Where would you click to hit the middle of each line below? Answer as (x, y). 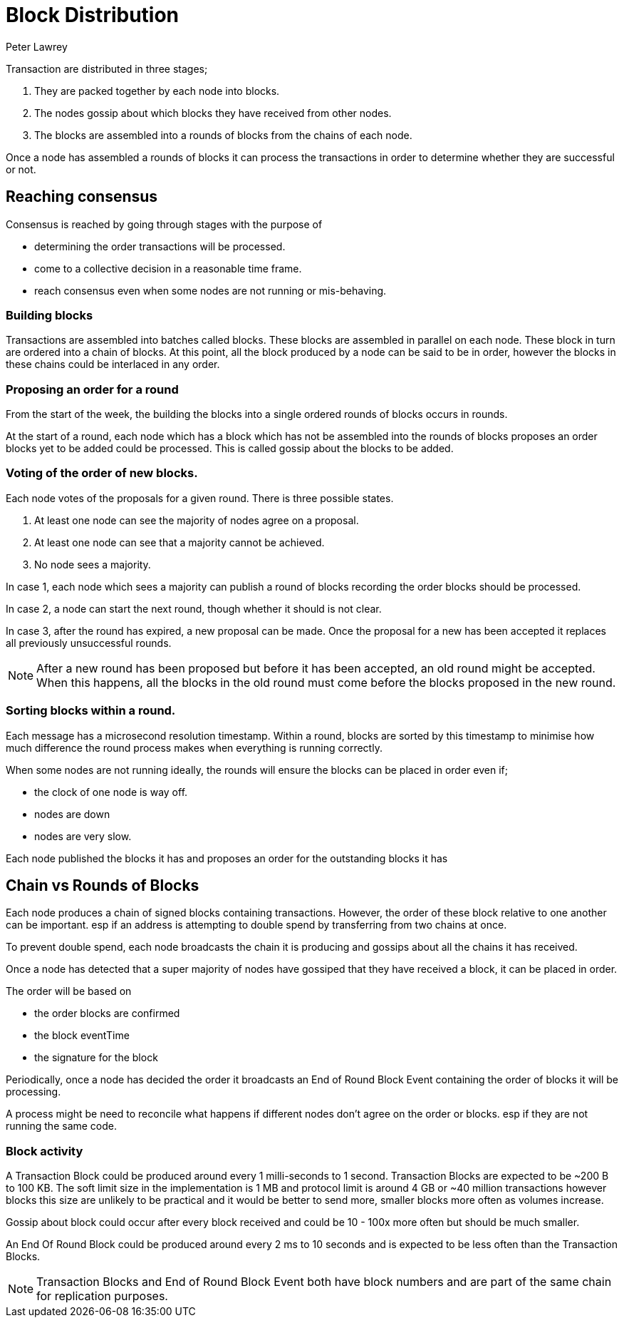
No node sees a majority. (93, 564)
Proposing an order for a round (92, 389)
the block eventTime (82, 1036)
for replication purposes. (102, 1296)
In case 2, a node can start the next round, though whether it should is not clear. (194, 608)
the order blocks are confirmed (107, 1013)
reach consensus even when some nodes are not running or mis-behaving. (210, 290)
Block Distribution (93, 15)
